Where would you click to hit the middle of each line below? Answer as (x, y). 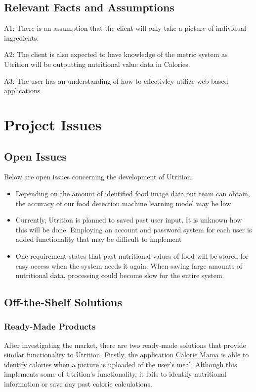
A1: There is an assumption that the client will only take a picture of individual (125, 28)
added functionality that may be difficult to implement (99, 239)
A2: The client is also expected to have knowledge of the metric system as (116, 54)
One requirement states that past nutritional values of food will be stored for (132, 255)
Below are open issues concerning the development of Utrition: (99, 177)
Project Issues (53, 124)
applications (22, 90)
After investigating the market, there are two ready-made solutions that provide (125, 345)
